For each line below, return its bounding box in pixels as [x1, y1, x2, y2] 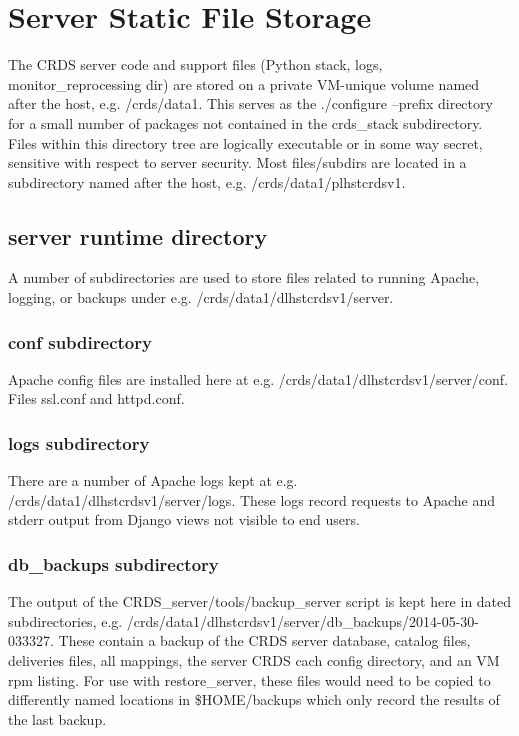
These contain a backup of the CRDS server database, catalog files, [58, 630, 471, 651]
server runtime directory [8, 220, 268, 251]
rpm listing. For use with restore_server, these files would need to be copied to [8, 669, 491, 690]
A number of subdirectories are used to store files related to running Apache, [8, 267, 480, 288]
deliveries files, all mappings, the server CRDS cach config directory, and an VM [8, 650, 500, 671]
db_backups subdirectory [8, 552, 219, 576]
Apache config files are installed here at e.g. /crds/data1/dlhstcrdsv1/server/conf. [8, 368, 509, 389]
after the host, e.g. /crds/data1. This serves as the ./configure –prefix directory [8, 93, 493, 114]
